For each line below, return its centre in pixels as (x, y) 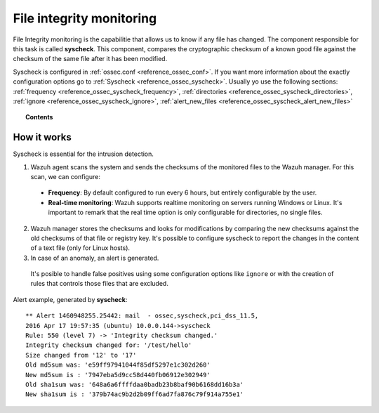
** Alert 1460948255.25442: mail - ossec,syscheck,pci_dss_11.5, (142, 316)
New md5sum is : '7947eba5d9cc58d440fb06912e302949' (118, 375)
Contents (39, 117)
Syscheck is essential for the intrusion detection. (84, 154)
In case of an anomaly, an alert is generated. (95, 258)
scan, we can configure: (66, 176)
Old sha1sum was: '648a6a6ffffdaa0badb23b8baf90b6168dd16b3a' (135, 385)
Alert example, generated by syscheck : (70, 299)
